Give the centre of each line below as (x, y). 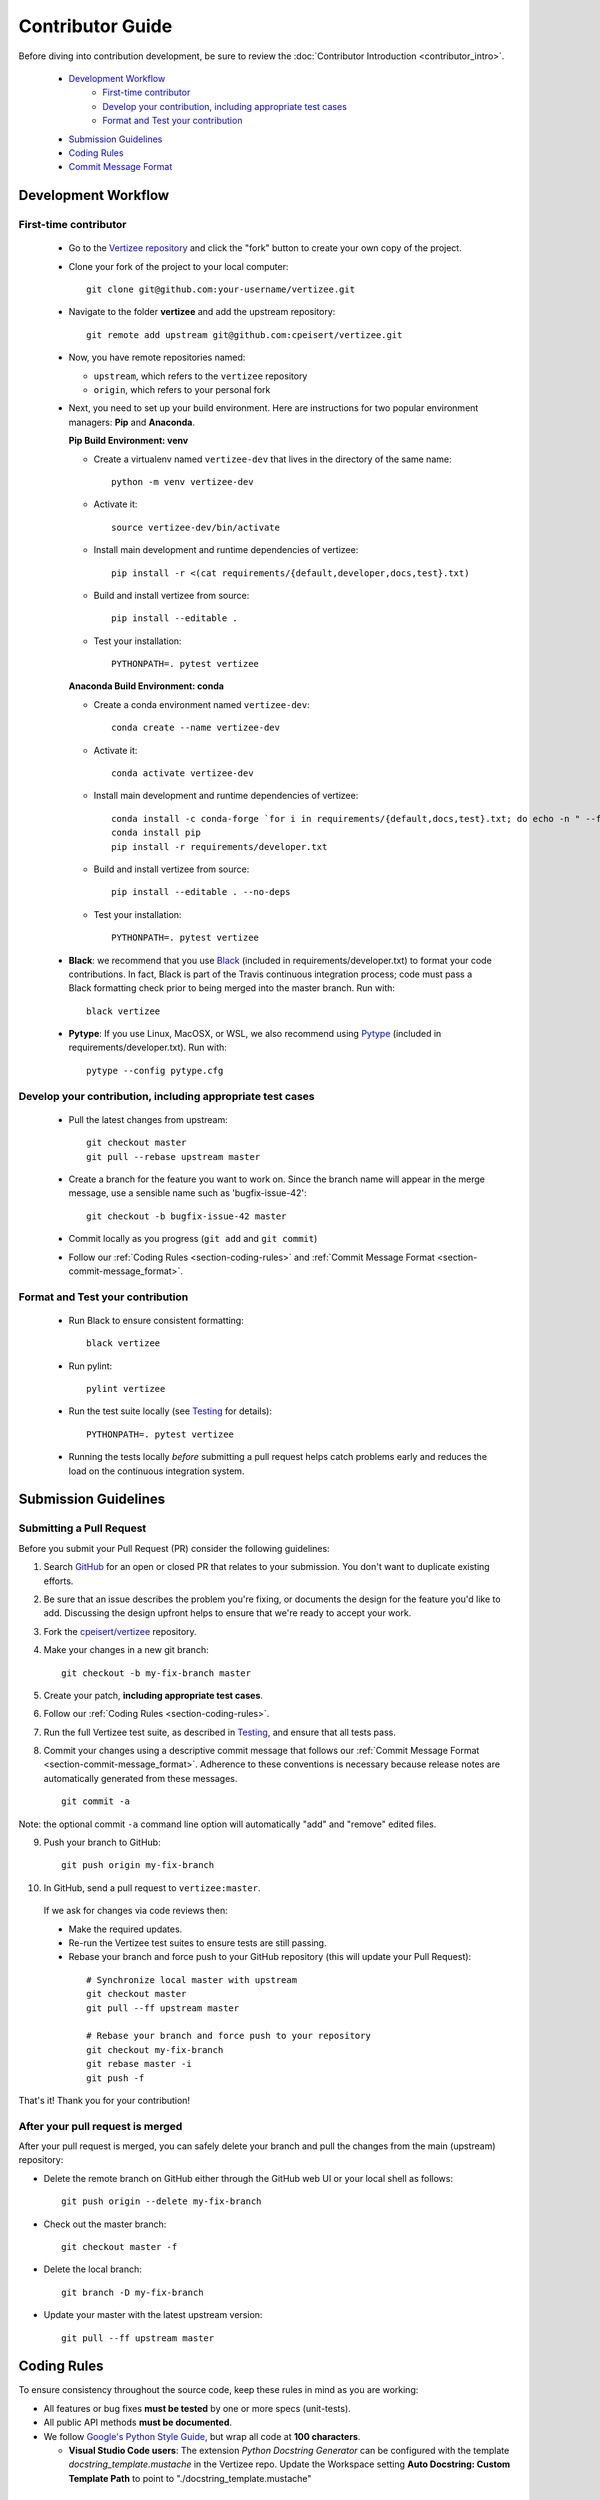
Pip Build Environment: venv (128, 441)
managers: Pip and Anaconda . (131, 422)
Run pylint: (90, 1366)
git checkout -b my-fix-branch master (156, 1673)
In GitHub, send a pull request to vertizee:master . (152, 1887)
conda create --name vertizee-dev (195, 728)
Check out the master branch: (105, 2224)
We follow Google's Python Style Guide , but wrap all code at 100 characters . (202, 2436)
